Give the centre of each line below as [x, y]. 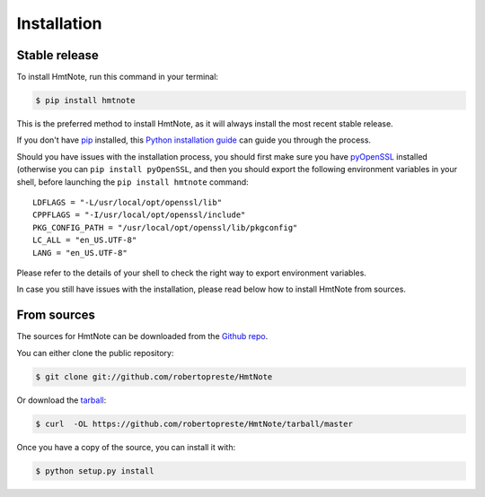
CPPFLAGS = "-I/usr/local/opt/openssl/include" [139, 215]
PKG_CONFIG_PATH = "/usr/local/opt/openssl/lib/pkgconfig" [165, 227]
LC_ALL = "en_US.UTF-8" [85, 240]
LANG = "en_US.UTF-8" [80, 253]
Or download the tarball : [62, 400]
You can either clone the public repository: [95, 353]
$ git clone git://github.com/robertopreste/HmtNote [154, 376]
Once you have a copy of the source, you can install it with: [126, 447]
